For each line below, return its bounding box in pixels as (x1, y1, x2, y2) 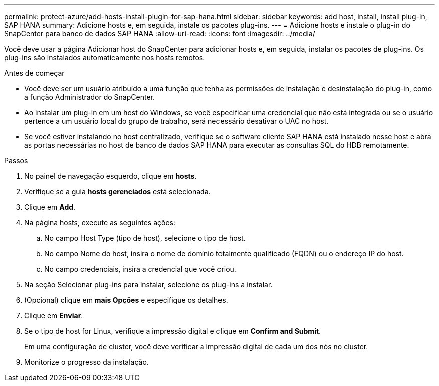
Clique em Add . (24, 203, 76, 211)
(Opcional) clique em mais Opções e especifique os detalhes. (24, 296, 228, 304)
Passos (4, 156, 28, 165)
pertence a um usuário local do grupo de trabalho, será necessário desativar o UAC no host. (24, 117, 329, 125)
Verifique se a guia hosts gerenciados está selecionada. (24, 187, 211, 196)
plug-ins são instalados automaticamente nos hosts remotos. (4, 53, 205, 62)
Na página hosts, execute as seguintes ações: (24, 218, 176, 227)
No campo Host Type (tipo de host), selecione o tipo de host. (44, 234, 246, 242)
